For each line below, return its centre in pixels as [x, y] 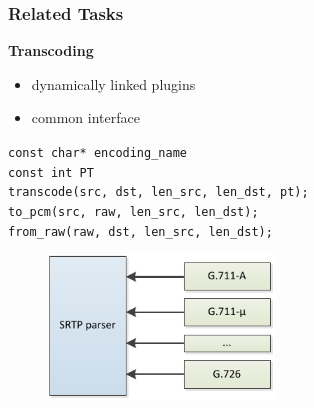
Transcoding [51, 50]
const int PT [51, 172]
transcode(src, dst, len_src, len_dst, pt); [158, 192]
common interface [85, 117]
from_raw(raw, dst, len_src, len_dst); [140, 231]
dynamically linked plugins [113, 83]
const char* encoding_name [97, 153]
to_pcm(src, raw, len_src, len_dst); [133, 211]
